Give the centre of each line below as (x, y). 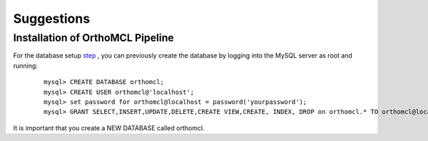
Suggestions (52, 19)
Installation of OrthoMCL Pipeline (93, 38)
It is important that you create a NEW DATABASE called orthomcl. (109, 127)
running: (26, 66)
